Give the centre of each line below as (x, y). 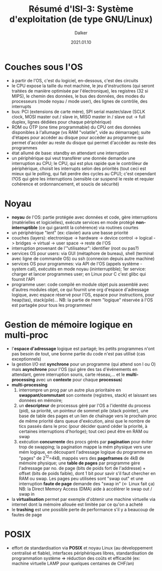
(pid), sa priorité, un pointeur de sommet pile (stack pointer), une (83, 410)
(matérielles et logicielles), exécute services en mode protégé (73, 222)
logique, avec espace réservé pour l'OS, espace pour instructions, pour (83, 295)
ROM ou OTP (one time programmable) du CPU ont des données (76, 127)
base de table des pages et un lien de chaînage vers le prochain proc (88, 416)
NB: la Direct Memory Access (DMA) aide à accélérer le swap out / (85, 489)
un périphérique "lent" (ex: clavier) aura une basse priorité (70, 233)
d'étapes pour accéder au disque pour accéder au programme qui (78, 137)
